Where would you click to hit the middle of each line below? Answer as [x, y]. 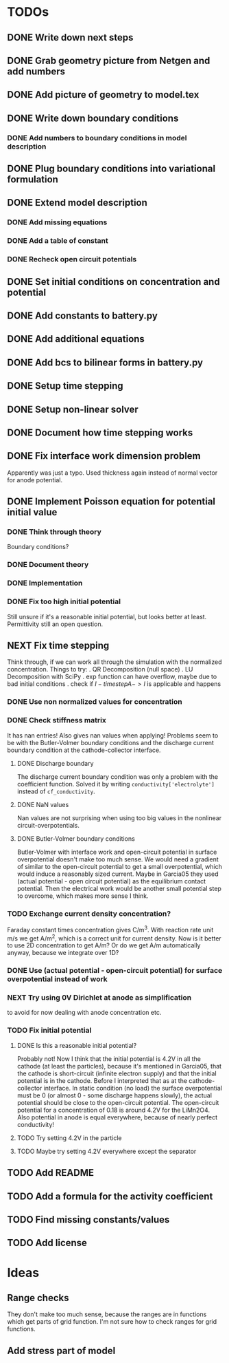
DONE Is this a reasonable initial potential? [77, 1045]
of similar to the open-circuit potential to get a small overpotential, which [120, 866]
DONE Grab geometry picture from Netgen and [109, 60]
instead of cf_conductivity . [56, 791]
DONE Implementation [45, 583]
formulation [33, 180]
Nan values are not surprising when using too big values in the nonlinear [119, 818]
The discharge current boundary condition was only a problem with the [117, 776]
